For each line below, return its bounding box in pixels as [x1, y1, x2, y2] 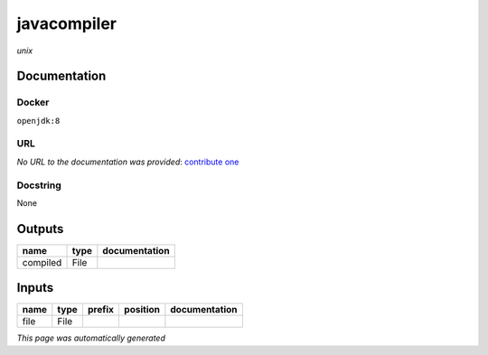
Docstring [16, 179, 62, 192]
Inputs [16, 280, 54, 295]
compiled [22, 256, 62, 268]
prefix [87, 304, 115, 316]
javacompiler [16, 14, 117, 33]
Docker [16, 96, 50, 108]
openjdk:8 [16, 116, 61, 126]
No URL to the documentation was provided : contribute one [16, 156, 239, 167]
